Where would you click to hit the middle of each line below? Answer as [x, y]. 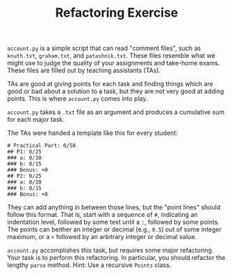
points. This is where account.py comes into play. [77, 99]
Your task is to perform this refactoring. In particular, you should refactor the [116, 258]
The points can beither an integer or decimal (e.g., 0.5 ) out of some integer [115, 229]
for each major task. [36, 120]
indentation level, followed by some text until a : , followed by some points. [114, 222]
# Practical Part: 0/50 [42, 146]
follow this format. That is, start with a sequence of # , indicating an [102, 215]
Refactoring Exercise [117, 13]
